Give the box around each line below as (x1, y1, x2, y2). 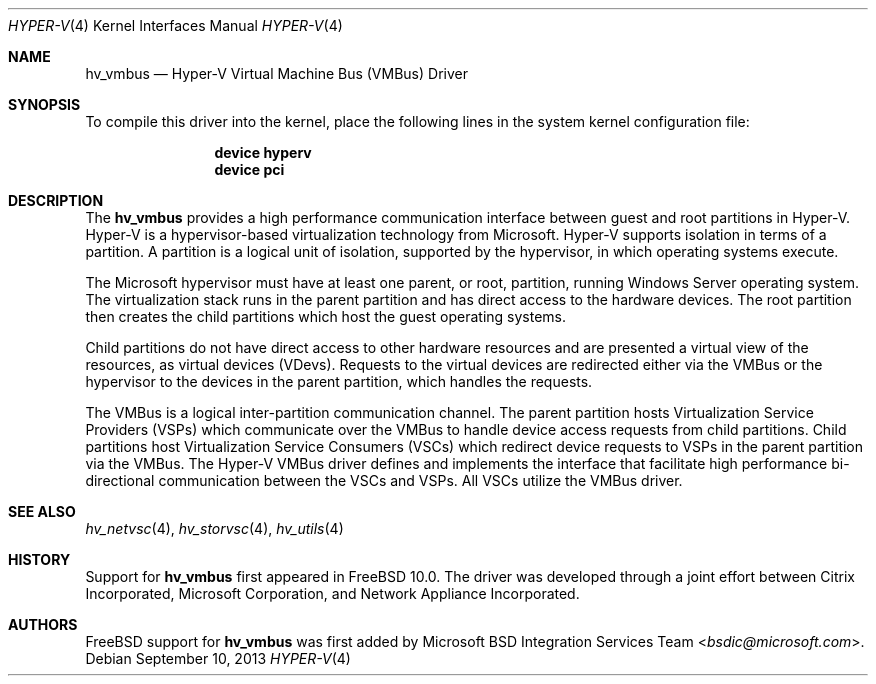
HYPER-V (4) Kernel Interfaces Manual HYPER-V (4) (8, 17, 343, 34)
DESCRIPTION (8, 192, 104, 209)
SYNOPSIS (8, 96, 81, 113)
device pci (214, 161, 285, 178)
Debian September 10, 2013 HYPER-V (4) (85, 650, 351, 667)
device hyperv (214, 144, 312, 161)
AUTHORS (8, 616, 78, 633)
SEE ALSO (8, 503, 76, 520)
